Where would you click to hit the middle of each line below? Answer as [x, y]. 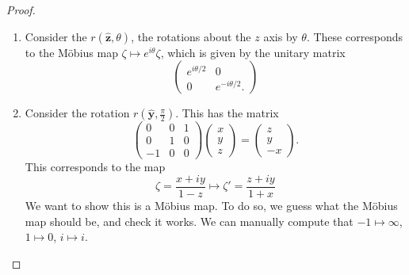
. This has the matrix [227, 113]
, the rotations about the [191, 36]
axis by [281, 36]
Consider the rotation [77, 113]
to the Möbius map [71, 52]
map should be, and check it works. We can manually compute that [189, 221]
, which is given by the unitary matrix [253, 52]
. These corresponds [355, 36]
